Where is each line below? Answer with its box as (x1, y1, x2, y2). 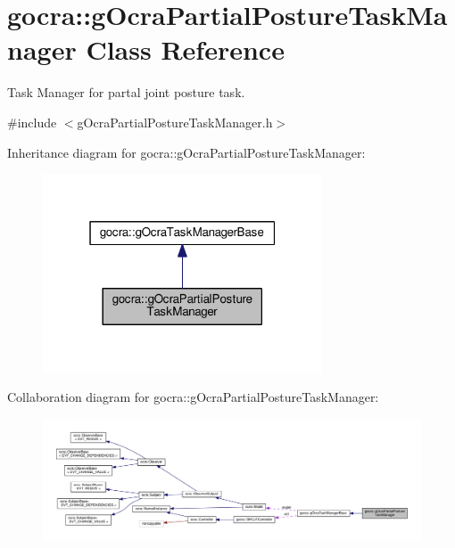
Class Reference (86, 31, 285, 68)
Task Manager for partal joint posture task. (7, 83, 245, 102)
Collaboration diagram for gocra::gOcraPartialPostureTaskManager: (7, 388, 379, 406)
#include (7, 112, 57, 131)
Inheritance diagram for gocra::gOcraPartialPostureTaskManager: (7, 143, 366, 161)
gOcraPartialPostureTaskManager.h (77, 112, 273, 131)
